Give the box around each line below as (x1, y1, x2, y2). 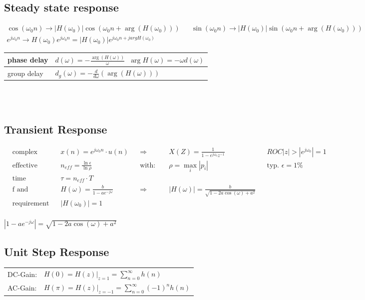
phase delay (7, 54, 48, 65)
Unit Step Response (4, 243, 109, 259)
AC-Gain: (7, 282, 37, 293)
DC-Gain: (7, 269, 37, 279)
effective (12, 161, 37, 169)
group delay (7, 67, 43, 78)
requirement (12, 199, 49, 207)
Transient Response (4, 121, 107, 136)
